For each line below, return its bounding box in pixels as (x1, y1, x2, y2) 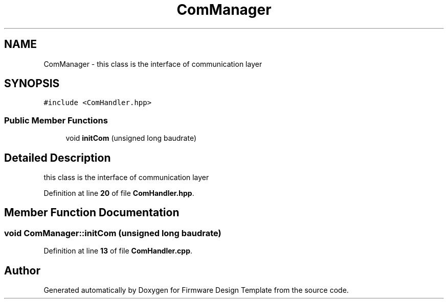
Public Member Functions (4, 115, 108, 125)
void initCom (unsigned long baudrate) (65, 134, 197, 143)
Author (4, 264, 40, 277)
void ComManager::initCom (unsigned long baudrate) (4, 228, 221, 238)
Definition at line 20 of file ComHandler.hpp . (43, 189, 194, 198)
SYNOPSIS (4, 77, 60, 90)
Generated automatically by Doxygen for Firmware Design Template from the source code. (43, 286, 349, 295)
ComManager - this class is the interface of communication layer (43, 59, 262, 68)
